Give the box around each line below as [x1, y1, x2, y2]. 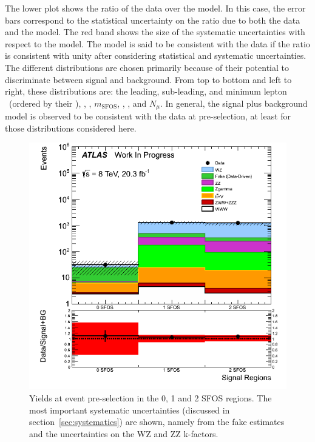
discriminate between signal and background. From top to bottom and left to [5, 73, 292, 85]
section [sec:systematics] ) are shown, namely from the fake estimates [29, 415, 285, 428]
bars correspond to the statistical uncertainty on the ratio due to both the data [5, 13, 300, 26]
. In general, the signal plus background [160, 96, 308, 109]
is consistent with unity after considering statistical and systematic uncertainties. [5, 49, 307, 62]
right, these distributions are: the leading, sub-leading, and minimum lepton [5, 85, 287, 98]
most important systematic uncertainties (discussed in [29, 403, 230, 416]
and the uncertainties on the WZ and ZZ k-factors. [29, 427, 218, 440]
